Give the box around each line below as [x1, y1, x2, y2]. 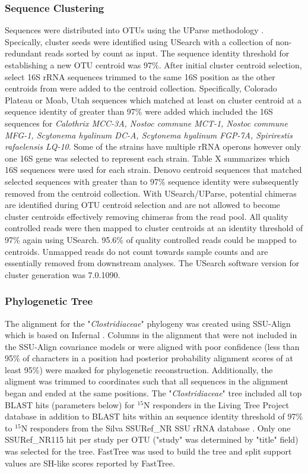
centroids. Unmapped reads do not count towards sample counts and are [5, 245, 268, 257]
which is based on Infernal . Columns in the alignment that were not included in [5, 329, 297, 341]
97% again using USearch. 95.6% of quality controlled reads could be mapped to [5, 233, 297, 245]
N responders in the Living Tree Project [144, 398, 289, 411]
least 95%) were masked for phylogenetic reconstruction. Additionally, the [5, 363, 273, 376]
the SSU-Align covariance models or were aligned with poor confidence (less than [5, 340, 300, 352]
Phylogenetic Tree [5, 294, 93, 308]
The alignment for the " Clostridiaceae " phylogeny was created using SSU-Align [5, 317, 291, 329]
